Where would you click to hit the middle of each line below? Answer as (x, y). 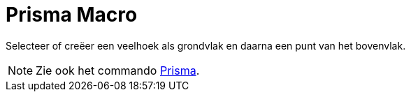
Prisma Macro (72, 15)
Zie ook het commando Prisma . (118, 70)
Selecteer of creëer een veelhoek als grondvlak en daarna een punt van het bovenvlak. (206, 45)
